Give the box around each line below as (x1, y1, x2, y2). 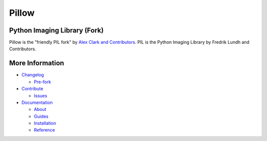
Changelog (21, 72, 44, 78)
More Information (9, 59, 64, 68)
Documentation (21, 99, 53, 106)
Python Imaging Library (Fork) (9, 26, 104, 35)
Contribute (21, 86, 44, 92)
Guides (34, 113, 49, 119)
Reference (34, 127, 55, 133)
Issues (34, 93, 47, 99)
